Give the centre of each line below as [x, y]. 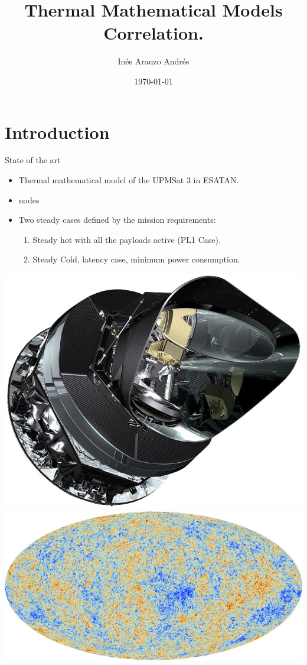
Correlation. [153, 33]
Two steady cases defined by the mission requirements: [117, 220]
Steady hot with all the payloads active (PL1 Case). [127, 239]
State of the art [33, 160]
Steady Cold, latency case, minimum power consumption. [136, 259]
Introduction [57, 132]
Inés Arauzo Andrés [153, 61]
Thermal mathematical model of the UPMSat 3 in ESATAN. [129, 180]
